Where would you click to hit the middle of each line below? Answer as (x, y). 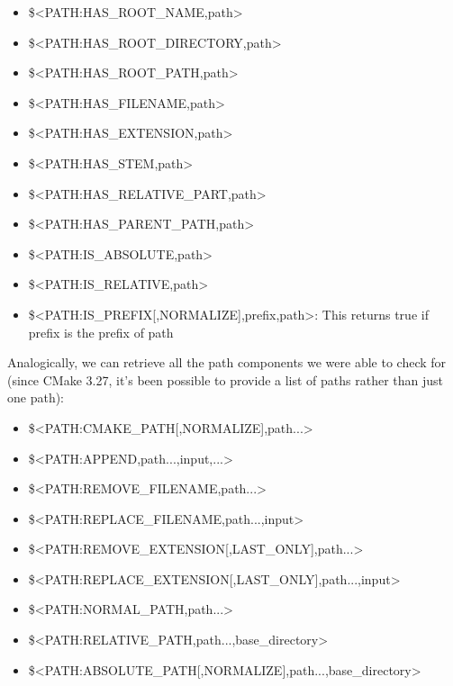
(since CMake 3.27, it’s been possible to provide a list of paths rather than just (226, 379)
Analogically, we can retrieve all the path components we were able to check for (227, 362)
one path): (36, 397)
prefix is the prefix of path (101, 332)
